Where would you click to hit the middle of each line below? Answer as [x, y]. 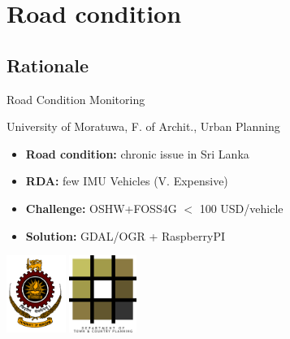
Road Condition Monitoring [76, 99]
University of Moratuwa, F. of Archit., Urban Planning [143, 126]
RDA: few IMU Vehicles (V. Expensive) [127, 181]
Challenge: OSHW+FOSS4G [101, 208]
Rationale [48, 65]
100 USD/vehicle [241, 208]
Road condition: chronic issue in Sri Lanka [137, 153]
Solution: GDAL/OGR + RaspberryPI [125, 235]
